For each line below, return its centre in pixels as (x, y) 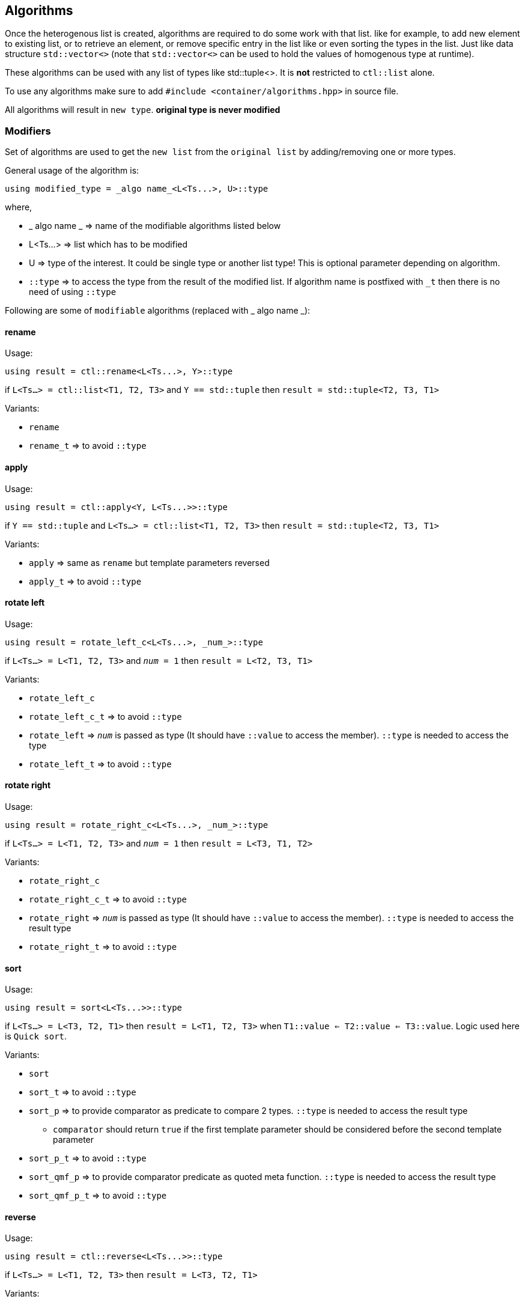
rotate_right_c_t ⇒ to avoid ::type (108, 899)
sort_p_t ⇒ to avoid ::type (88, 1158)
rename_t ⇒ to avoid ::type (88, 446)
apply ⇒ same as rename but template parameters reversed (149, 562)
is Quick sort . (36, 1036)
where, (19, 207)
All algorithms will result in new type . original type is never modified (143, 110)
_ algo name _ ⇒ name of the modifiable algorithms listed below (155, 226)
